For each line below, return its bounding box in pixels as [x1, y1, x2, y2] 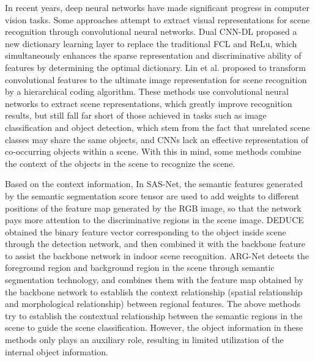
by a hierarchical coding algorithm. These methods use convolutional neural [5, 85, 289, 98]
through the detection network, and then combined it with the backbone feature [5, 237, 305, 250]
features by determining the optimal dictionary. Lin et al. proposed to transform [5, 61, 306, 73]
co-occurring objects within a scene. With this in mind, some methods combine [5, 145, 302, 158]
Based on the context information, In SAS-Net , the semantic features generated [5, 177, 303, 190]
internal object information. [5, 345, 108, 358]
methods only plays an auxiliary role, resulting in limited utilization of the [5, 333, 284, 346]
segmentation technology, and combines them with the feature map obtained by [5, 273, 303, 286]
